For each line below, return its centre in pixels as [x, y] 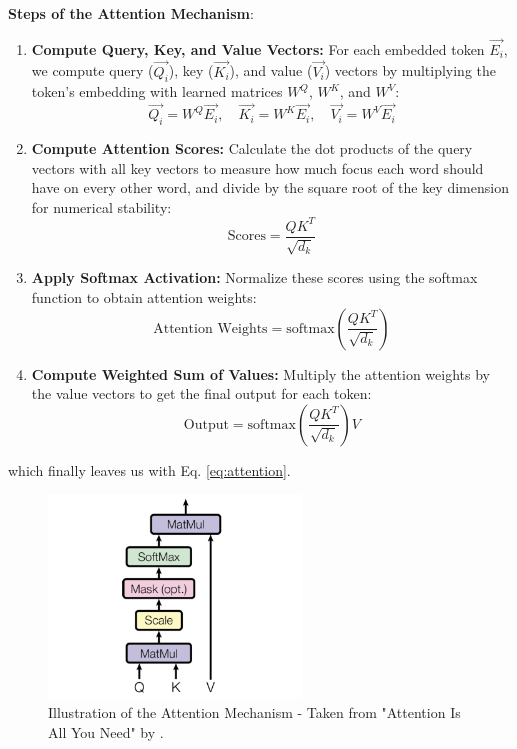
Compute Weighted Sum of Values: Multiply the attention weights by [260, 373]
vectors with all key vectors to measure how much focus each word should [257, 167]
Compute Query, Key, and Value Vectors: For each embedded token [258, 48]
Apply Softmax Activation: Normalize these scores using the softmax [254, 277]
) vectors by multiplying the [410, 70]
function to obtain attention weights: [144, 296]
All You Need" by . [106, 731]
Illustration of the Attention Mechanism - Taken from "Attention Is [254, 712]
